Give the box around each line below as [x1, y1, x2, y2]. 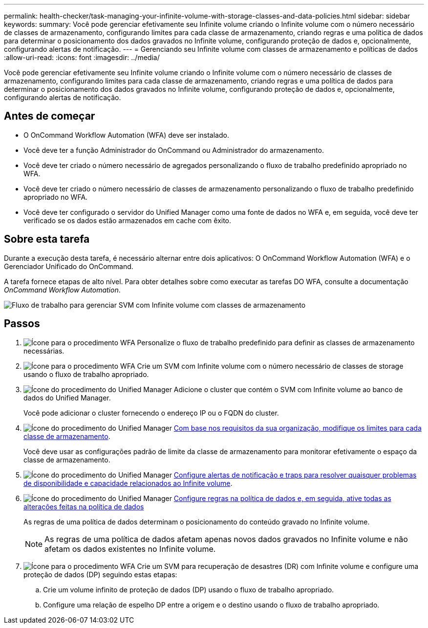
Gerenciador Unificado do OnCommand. [4, 262, 133, 271]
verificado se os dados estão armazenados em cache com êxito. [23, 216, 232, 225]
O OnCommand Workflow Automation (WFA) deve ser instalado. [23, 130, 229, 139]
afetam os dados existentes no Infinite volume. [44, 544, 216, 554]
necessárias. [23, 346, 64, 355]
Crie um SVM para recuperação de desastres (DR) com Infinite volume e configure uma [137, 562, 419, 570]
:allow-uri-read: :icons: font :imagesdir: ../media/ [4, 53, 160, 62]
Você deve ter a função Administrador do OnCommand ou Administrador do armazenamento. [23, 146, 324, 154]
